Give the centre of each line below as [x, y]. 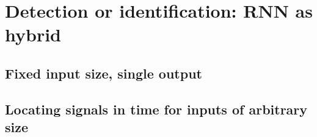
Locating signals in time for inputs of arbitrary [156, 109]
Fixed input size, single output [104, 73]
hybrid [33, 34]
